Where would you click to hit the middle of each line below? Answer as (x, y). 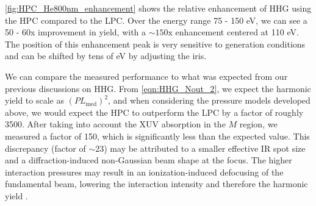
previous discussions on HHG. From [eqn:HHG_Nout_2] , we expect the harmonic (158, 88)
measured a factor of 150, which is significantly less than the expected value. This (157, 136)
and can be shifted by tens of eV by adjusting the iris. (106, 56)
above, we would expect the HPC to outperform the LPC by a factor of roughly (154, 112)
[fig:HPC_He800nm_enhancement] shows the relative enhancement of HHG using (158, 8)
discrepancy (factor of (45, 148)
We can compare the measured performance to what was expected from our (146, 76)
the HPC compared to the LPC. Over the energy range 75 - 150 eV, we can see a (156, 20)
